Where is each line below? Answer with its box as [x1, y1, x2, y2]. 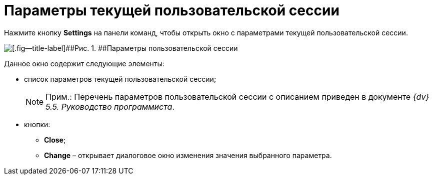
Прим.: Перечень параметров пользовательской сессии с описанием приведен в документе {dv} [45, 91, 429, 102]
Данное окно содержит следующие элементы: [4, 59, 164, 68]
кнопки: [24, 120, 50, 129]
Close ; [44, 135, 66, 144]
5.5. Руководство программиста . [45, 101, 175, 112]
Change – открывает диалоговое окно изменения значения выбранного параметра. [44, 151, 332, 160]
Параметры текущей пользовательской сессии [4, 2, 339, 19]
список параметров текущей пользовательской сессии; [24, 74, 216, 83]
